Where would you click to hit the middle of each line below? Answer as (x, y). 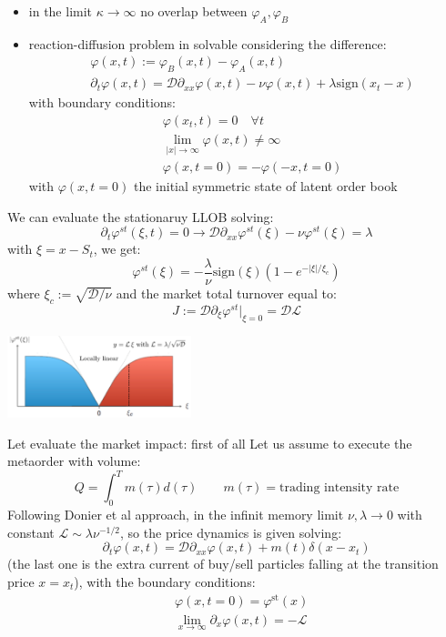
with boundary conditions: (102, 102)
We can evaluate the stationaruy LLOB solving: (141, 216)
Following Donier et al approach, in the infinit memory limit (176, 515)
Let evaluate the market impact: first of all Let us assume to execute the (210, 443)
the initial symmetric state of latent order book (265, 186)
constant (31, 532)
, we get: (117, 249)
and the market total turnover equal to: (226, 293)
